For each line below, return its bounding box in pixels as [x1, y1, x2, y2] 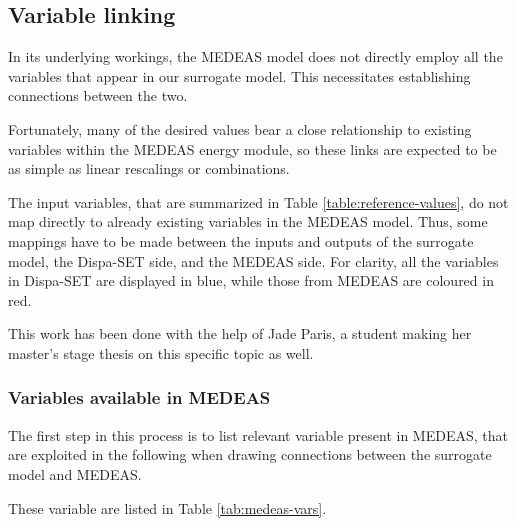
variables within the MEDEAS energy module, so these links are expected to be [8, 138, 497, 159]
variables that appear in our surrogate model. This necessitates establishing [8, 65, 471, 86]
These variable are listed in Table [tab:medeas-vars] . [8, 497, 327, 518]
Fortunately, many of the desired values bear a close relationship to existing [8, 118, 472, 139]
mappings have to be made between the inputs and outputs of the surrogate [8, 230, 474, 251]
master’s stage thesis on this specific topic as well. [8, 342, 314, 363]
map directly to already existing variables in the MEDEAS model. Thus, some [8, 211, 488, 232]
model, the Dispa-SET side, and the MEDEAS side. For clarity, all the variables [8, 250, 499, 271]
